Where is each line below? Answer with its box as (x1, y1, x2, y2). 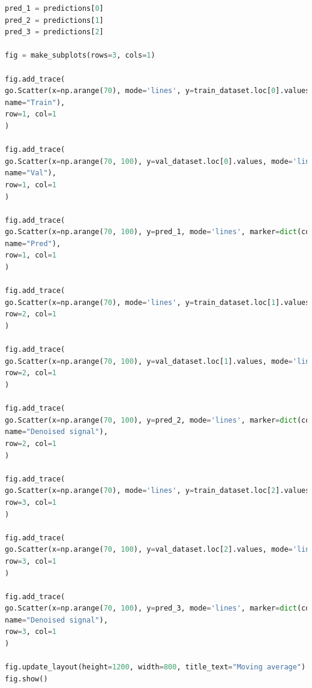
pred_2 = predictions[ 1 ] (5, 16, 104, 25)
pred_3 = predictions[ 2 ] (5, 28, 104, 37)
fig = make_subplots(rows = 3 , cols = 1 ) (5, 51, 155, 60)
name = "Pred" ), (5, 239, 61, 248)
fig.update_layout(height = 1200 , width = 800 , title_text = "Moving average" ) (5, 663, 306, 672)
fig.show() (5, 674, 48, 683)
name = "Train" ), (5, 98, 65, 107)
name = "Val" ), (5, 169, 56, 178)
